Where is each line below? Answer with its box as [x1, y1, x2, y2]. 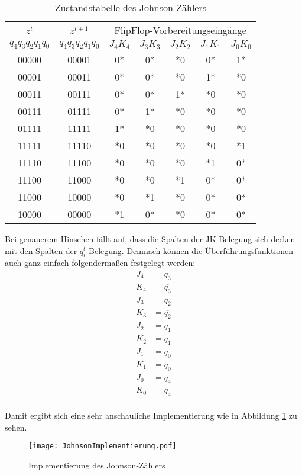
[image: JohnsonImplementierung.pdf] [28, 442, 177, 451]
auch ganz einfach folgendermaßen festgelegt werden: [5, 256, 196, 269]
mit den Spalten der [5, 244, 77, 256]
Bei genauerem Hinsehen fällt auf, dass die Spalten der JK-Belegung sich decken [5, 232, 295, 245]
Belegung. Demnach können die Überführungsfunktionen [89, 244, 294, 256]
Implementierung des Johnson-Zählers [28, 459, 165, 471]
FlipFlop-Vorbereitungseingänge [114, 23, 246, 37]
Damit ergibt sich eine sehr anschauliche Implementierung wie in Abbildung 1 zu [5, 409, 297, 422]
